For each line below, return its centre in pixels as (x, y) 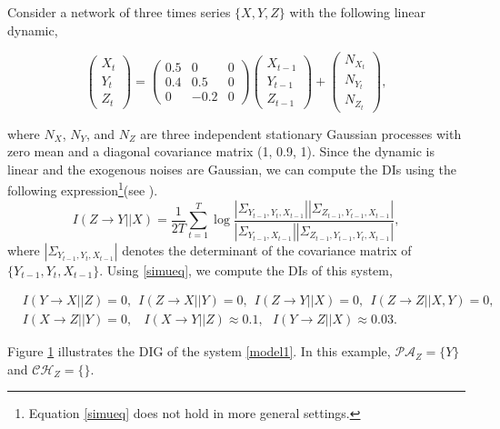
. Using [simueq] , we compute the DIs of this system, (246, 269)
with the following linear (357, 12)
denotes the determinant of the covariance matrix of (267, 249)
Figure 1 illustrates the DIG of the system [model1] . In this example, (199, 351)
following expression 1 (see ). (83, 189)
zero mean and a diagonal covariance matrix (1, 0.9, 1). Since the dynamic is (221, 151)
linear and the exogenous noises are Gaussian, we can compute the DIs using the (232, 169)
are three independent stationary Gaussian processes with (301, 133)
